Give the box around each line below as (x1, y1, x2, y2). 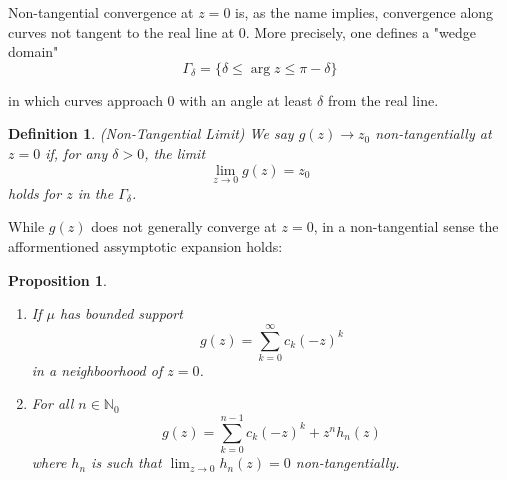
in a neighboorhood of (31, 359, 163, 380)
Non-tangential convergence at (8, 2, 194, 22)
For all (31, 393, 74, 414)
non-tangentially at (375, 123, 492, 144)
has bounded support (59, 303, 183, 324)
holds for (8, 182, 62, 203)
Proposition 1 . (8, 269, 107, 290)
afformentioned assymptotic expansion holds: (8, 235, 283, 256)
